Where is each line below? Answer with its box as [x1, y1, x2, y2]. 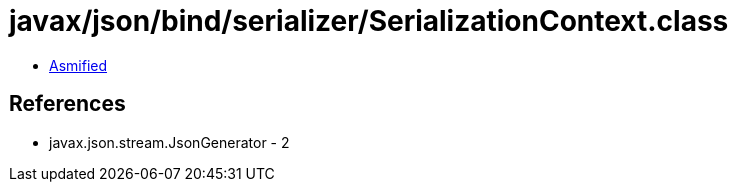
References [9, 91, 126, 117]
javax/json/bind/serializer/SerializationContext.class [9, 4, 729, 38]
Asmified [49, 56, 108, 74]
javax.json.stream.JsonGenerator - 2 [49, 133, 290, 151]
